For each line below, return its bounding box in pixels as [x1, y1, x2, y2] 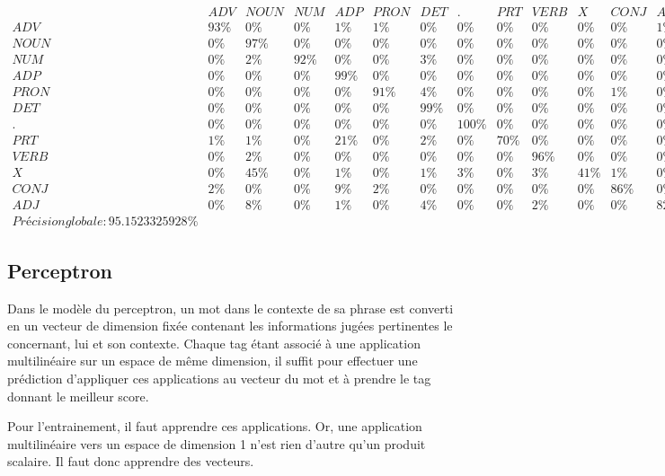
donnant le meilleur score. [7, 386, 149, 405]
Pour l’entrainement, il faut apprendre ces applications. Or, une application [7, 417, 422, 436]
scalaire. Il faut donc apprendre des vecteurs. [7, 452, 254, 471]
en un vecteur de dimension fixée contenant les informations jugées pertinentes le [7, 316, 453, 335]
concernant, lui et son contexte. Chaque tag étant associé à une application [7, 333, 421, 352]
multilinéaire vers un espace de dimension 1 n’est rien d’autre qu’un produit [7, 434, 426, 453]
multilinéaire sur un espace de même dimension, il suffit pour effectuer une [7, 351, 418, 370]
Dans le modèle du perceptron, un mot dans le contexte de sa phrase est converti [7, 298, 454, 317]
